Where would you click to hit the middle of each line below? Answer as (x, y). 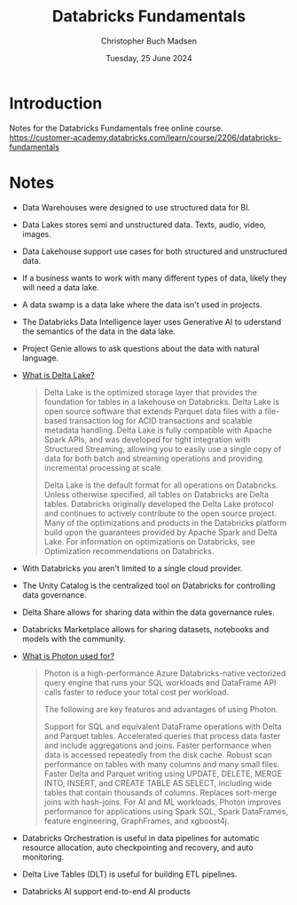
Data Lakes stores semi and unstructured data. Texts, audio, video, (144, 225)
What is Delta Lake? (58, 375)
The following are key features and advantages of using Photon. (161, 709)
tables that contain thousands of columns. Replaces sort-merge (160, 792)
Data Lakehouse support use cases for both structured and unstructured (155, 251)
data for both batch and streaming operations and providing (153, 458)
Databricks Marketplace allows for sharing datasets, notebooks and (145, 629)
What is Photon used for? (68, 655)
